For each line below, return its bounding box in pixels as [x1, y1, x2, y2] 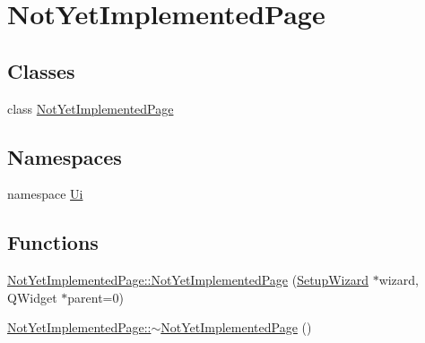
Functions [7, 228, 99, 256]
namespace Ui [7, 184, 83, 203]
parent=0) [67, 287, 124, 306]
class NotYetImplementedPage [7, 99, 174, 117]
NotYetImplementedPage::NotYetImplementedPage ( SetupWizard [7, 270, 369, 289]
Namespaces [7, 142, 122, 170]
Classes [7, 56, 75, 84]
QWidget [7, 287, 57, 306]
